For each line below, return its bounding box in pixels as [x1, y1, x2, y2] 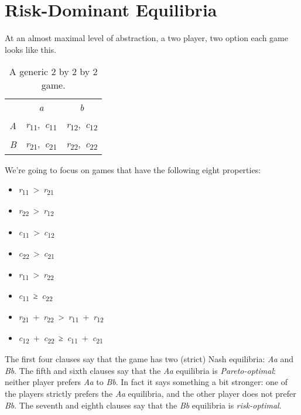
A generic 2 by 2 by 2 [9, 65, 98, 79]
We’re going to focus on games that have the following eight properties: [5, 163, 261, 176]
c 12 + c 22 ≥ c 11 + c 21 [18, 332, 103, 345]
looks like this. [5, 43, 57, 55]
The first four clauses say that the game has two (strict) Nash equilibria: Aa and [5, 353, 294, 365]
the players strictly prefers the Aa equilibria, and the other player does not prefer [5, 387, 296, 400]
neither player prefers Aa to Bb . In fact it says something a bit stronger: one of [5, 376, 288, 388]
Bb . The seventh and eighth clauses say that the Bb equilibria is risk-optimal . [5, 399, 282, 411]
